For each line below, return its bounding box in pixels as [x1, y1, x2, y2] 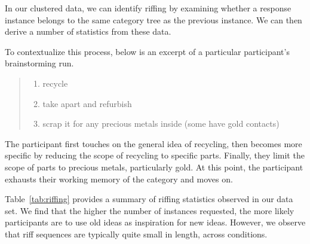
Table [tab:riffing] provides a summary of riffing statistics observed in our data [5, 193, 293, 205]
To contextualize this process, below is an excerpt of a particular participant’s [5, 45, 290, 57]
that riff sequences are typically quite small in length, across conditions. [5, 227, 268, 240]
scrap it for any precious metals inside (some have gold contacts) [42, 117, 280, 130]
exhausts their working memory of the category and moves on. [5, 172, 233, 185]
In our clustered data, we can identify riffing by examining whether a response [5, 2, 291, 14]
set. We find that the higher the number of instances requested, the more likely [5, 204, 294, 216]
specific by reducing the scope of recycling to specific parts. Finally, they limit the [5, 149, 305, 161]
